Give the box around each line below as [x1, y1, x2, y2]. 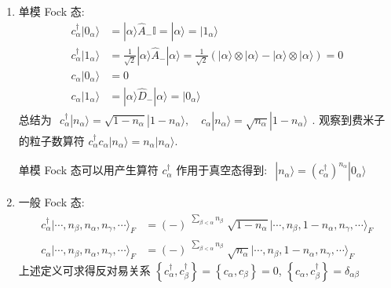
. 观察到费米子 [312, 111, 386, 127]
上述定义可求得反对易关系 [18, 261, 151, 278]
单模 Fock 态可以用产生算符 [18, 162, 159, 178]
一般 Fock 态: [18, 194, 85, 210]
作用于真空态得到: [176, 162, 268, 178]
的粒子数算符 [18, 132, 85, 148]
